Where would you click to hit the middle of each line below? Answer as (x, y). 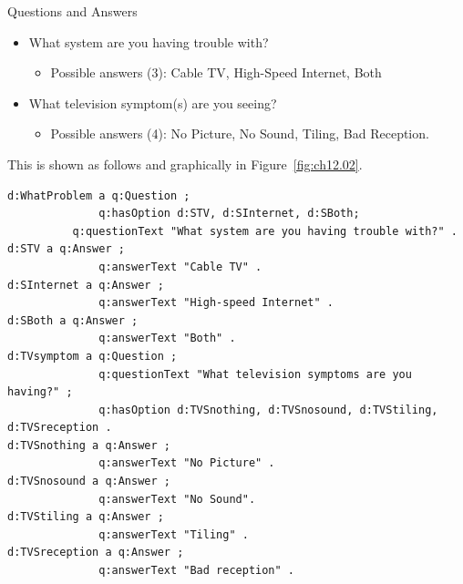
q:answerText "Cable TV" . (180, 266)
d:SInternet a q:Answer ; (86, 285)
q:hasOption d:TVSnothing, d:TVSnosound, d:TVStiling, (268, 410)
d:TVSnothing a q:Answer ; (89, 445)
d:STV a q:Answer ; (66, 249)
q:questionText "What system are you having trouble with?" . (265, 231)
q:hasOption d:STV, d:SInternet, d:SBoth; (229, 214)
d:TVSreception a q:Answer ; (96, 553)
